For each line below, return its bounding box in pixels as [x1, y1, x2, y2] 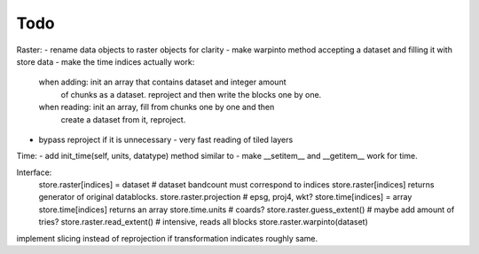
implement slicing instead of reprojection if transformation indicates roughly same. [16, 233, 318, 243]
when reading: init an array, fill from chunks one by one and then [38, 102, 275, 113]
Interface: [16, 167, 52, 178]
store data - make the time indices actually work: [16, 56, 195, 67]
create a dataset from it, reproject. [60, 114, 186, 124]
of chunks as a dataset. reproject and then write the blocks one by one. [60, 89, 322, 99]
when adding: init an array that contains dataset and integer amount [38, 76, 287, 88]
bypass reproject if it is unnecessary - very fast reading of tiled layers [38, 134, 294, 145]
